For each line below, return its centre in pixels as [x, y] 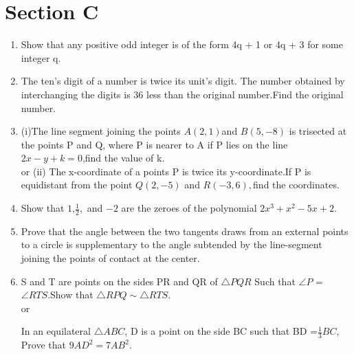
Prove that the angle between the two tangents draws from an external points [185, 231]
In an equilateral [56, 331]
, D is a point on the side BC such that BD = [221, 331]
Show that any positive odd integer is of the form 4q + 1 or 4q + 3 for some [182, 44]
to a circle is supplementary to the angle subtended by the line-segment [172, 244]
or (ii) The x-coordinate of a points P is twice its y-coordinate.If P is [166, 171]
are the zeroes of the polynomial [189, 208]
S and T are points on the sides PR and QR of [119, 281]
